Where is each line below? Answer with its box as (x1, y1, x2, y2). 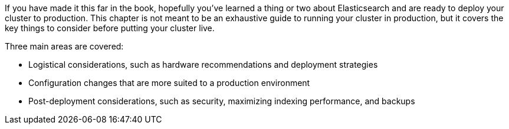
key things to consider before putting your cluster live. (5, 23, 215, 33)
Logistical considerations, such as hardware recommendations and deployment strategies (28, 59, 378, 70)
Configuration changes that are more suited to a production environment (28, 78, 310, 88)
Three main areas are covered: (5, 41, 124, 51)
